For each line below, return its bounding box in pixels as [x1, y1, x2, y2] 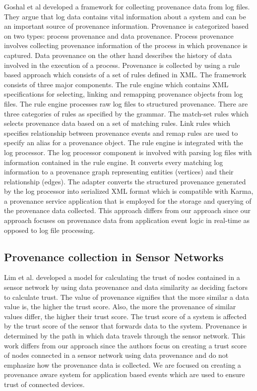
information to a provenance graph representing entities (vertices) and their [4, 167, 234, 177]
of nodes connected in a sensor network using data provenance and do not [4, 350, 229, 360]
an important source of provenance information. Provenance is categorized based [4, 21, 249, 31]
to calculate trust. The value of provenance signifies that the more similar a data [4, 291, 249, 302]
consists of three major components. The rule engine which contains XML [4, 79, 229, 89]
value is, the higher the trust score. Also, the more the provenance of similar [4, 301, 236, 312]
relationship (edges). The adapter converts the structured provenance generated [4, 176, 246, 186]
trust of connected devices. [4, 379, 85, 389]
